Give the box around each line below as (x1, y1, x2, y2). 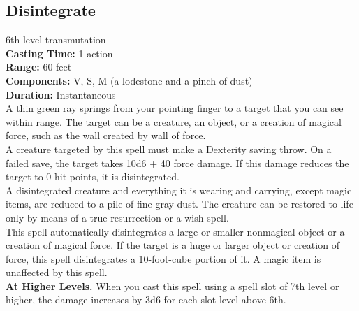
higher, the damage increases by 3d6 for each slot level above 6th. (6, 292, 286, 307)
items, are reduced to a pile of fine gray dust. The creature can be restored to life (6, 196, 353, 211)
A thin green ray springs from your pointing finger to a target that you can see (6, 101, 344, 115)
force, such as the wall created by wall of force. (6, 128, 206, 143)
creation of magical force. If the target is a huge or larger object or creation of (6, 238, 339, 252)
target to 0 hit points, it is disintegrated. (6, 169, 179, 184)
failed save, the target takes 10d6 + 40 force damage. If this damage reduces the (6, 155, 349, 170)
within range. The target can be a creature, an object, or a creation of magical (6, 114, 342, 129)
